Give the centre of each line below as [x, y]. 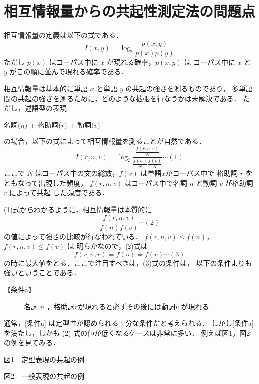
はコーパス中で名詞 [156, 183]
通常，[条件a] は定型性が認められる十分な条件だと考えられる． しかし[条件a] [129, 323]
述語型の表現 [46, 108]
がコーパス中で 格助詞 [202, 173]
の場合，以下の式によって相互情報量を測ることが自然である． [105, 141]
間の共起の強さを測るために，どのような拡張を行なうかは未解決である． [122, 98]
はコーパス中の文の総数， [77, 173]
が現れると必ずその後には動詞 [127, 306]
